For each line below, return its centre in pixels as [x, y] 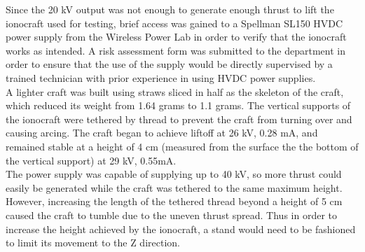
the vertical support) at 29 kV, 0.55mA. [91, 160]
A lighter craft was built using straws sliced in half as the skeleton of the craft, [175, 91]
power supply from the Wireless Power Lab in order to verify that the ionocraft [176, 37]
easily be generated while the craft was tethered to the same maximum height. [174, 187]
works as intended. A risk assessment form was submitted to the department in [175, 50]
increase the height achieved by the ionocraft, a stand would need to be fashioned [181, 229]
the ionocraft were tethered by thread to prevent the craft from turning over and [179, 119]
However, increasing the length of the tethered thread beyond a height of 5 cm [174, 201]
